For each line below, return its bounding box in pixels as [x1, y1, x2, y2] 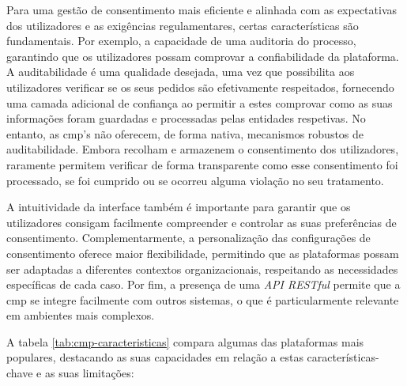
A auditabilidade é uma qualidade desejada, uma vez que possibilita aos [6, 63, 355, 80]
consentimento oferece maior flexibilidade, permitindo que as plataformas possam [6, 244, 399, 261]
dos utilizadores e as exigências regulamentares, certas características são [6, 17, 359, 33]
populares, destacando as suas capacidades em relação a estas [6, 349, 303, 365]
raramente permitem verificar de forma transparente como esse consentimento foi [6, 156, 398, 172]
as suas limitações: [44, 365, 134, 381]
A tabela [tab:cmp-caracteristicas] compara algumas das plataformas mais [6, 333, 364, 350]
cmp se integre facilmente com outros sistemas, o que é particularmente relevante [6, 291, 399, 308]
